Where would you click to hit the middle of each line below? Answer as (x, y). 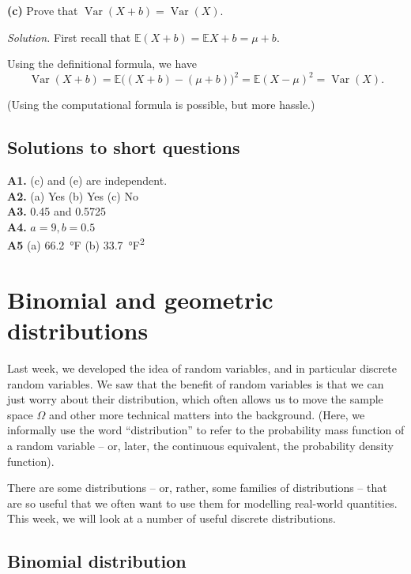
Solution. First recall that (69, 37)
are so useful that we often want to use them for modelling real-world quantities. (202, 503)
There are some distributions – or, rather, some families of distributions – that (197, 488)
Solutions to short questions (124, 147)
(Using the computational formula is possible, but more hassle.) (161, 105)
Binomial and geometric (140, 299)
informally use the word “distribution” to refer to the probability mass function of (206, 430)
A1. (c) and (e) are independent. (87, 180)
